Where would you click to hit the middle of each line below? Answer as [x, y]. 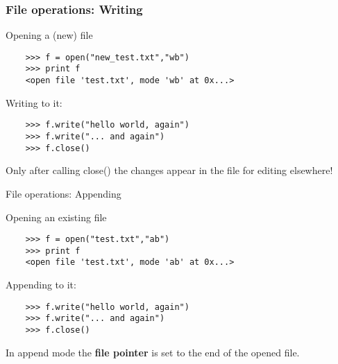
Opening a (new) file [49, 35]
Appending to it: [41, 285]
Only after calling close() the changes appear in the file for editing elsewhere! [169, 170]
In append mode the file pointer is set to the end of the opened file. [153, 352]
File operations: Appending [64, 193]
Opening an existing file [56, 217]
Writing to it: [34, 102]
